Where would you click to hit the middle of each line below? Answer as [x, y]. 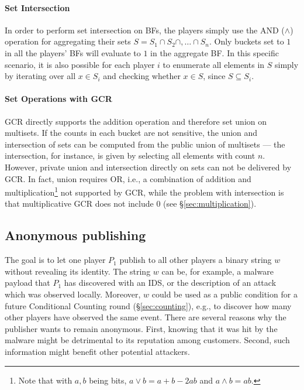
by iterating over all [40, 76]
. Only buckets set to [246, 41]
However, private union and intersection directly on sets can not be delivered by [148, 167]
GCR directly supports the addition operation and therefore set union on [136, 121]
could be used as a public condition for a [224, 294]
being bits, [108, 380]
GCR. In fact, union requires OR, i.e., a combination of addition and [128, 178]
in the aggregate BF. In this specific [215, 52]
